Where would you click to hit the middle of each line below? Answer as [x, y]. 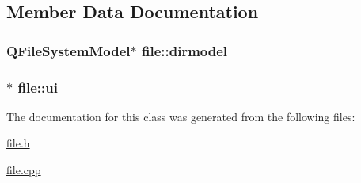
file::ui [38, 87]
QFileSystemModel [68, 50]
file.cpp [24, 170]
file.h [18, 143]
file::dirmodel [185, 50]
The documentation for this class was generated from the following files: [181, 116]
